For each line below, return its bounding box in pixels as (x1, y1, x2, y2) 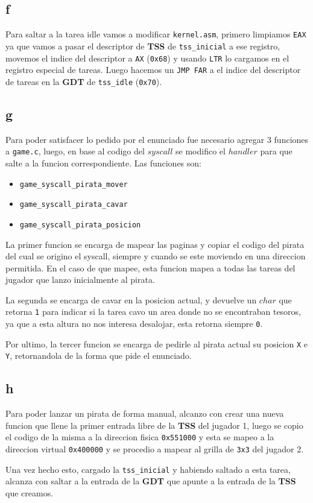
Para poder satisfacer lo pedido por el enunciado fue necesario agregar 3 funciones (5, 133, 309, 145)
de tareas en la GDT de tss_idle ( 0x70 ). (5, 75, 162, 87)
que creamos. (5, 487, 54, 499)
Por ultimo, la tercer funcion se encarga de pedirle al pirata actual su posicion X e (5, 337, 308, 350)
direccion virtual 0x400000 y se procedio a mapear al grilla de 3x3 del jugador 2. (5, 443, 304, 455)
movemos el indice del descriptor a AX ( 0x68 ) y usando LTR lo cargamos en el (5, 51, 289, 64)
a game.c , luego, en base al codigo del (5, 145, 145, 157)
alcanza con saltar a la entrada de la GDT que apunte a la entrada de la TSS (5, 475, 296, 487)
